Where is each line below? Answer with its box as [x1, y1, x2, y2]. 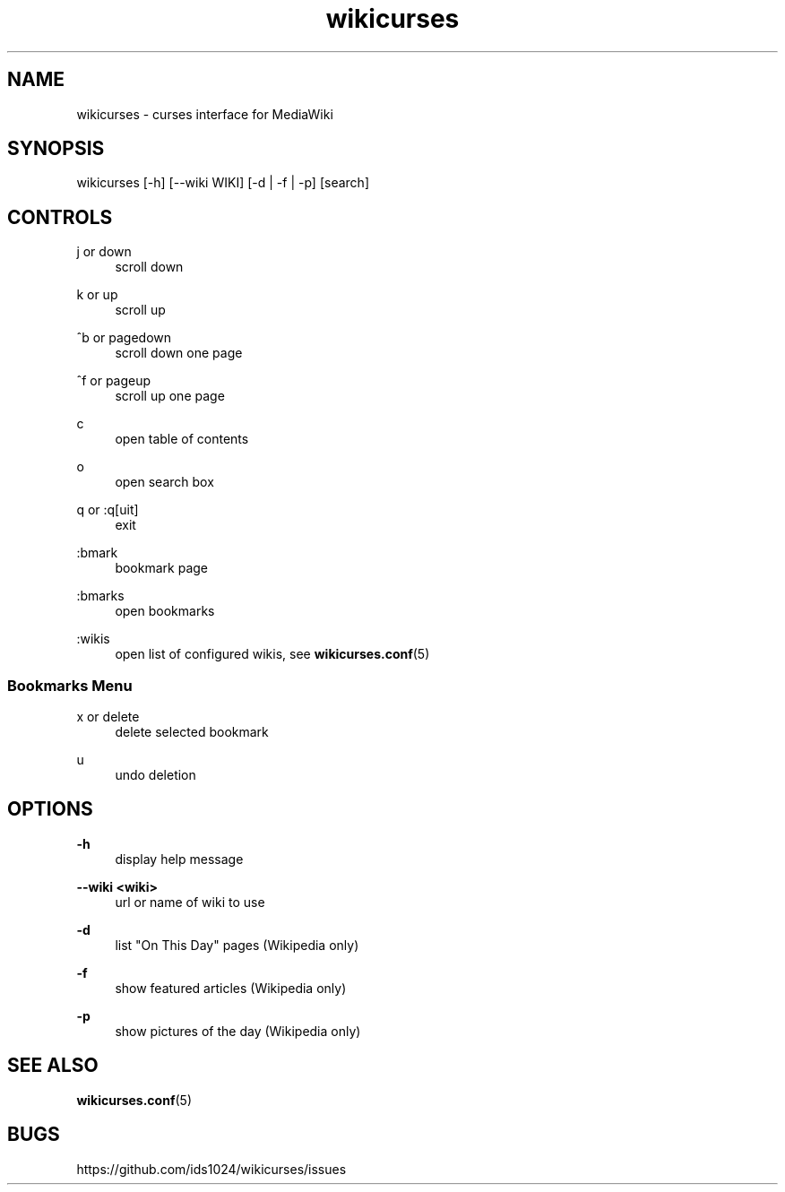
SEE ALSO [7, 1054, 99, 1077]
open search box [115, 474, 214, 490]
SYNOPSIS [7, 137, 105, 160]
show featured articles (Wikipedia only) [115, 980, 347, 996]
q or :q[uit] [76, 502, 139, 518]
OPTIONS [7, 798, 93, 821]
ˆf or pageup [76, 373, 151, 389]
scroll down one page [115, 345, 243, 361]
